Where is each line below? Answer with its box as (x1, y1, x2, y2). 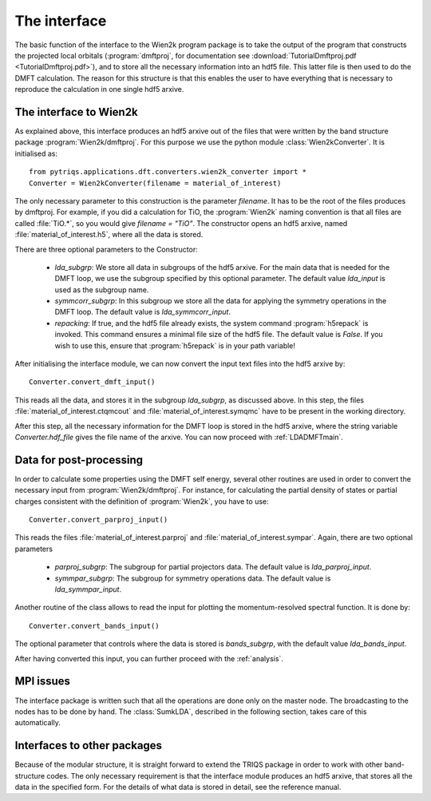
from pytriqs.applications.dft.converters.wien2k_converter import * (29, 168, 307, 176)
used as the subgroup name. (54, 284, 149, 295)
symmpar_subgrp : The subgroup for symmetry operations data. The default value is (54, 573, 331, 583)
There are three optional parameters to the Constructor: (14, 244, 199, 254)
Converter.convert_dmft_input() (29, 378, 156, 387)
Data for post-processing (14, 453, 144, 466)
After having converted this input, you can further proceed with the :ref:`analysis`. (14, 653, 283, 663)
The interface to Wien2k (14, 105, 139, 119)
